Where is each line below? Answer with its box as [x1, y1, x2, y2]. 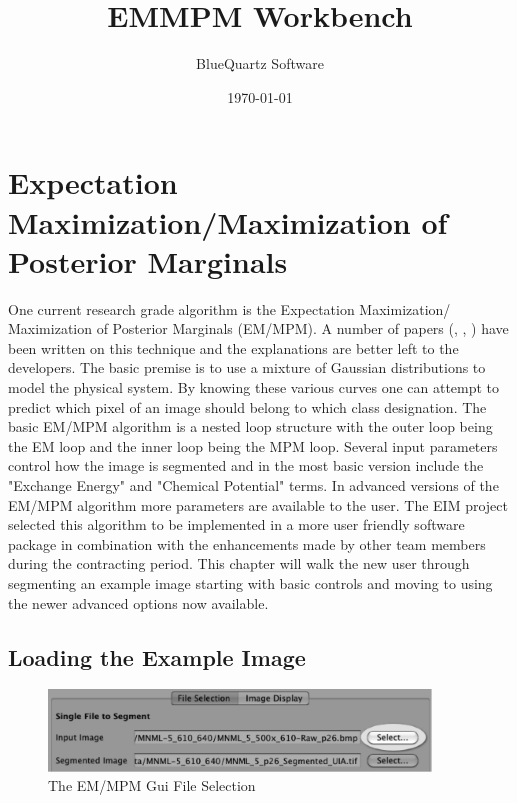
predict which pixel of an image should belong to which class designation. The [8, 396, 487, 417]
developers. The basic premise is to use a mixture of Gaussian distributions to [8, 357, 486, 378]
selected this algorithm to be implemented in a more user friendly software [8, 514, 465, 535]
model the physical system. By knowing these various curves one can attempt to [8, 377, 500, 397]
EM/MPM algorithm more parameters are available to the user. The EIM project [8, 494, 508, 515]
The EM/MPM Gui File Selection [48, 775, 256, 796]
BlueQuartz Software [196, 53, 324, 74]
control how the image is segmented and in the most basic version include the [8, 455, 484, 476]
